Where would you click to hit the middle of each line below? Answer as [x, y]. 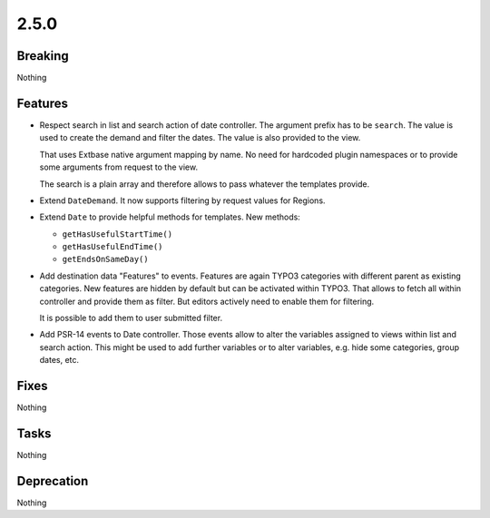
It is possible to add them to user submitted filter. [131, 318]
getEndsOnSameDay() [105, 259]
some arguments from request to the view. [119, 167]
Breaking [43, 56]
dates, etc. [59, 360]
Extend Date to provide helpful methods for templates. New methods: [170, 217]
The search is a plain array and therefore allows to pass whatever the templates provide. [205, 184]
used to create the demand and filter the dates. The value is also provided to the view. [200, 138]
